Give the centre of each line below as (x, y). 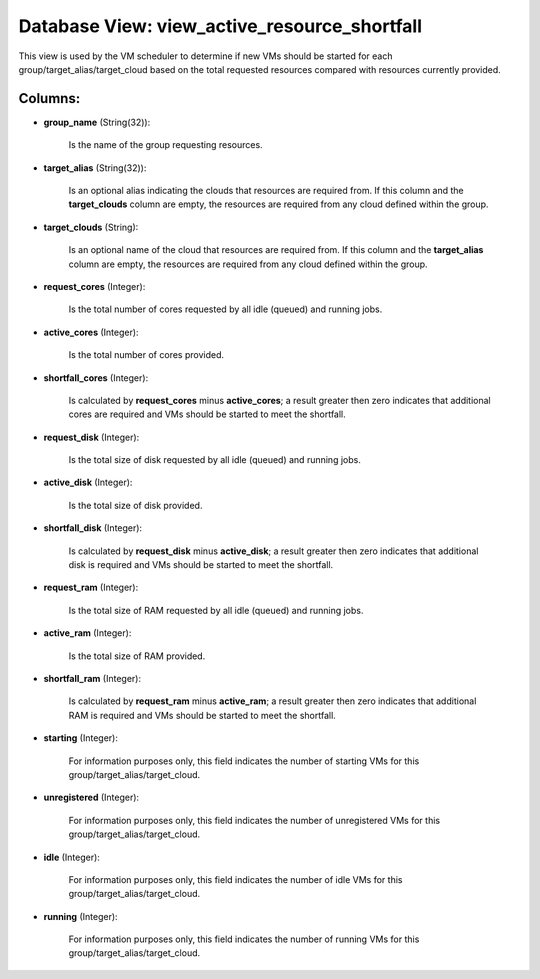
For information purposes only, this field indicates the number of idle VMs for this (235, 879)
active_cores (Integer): (91, 332)
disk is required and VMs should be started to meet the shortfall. (201, 565)
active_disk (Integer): (88, 482)
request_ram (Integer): (91, 587)
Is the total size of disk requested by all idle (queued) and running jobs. (215, 460)
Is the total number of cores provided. (146, 355)
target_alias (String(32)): (95, 167)
